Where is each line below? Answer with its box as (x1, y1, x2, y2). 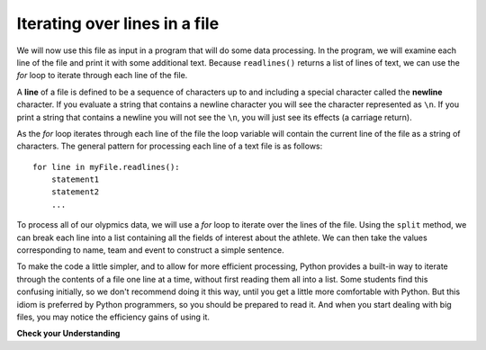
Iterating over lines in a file (16, 13, 220, 33)
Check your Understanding (16, 328, 121, 339)
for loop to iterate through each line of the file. (16, 70, 188, 81)
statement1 (50, 175, 100, 184)
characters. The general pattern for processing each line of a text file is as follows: (16, 140, 323, 152)
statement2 (50, 187, 100, 197)
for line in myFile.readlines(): (32, 162, 180, 172)
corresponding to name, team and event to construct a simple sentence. (16, 245, 284, 256)
